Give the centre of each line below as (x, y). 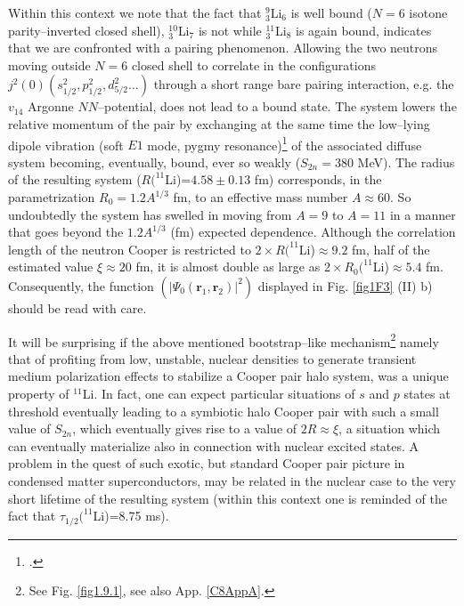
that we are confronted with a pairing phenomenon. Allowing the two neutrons (223, 48)
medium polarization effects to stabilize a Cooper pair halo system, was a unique (228, 376)
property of (39, 393)
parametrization (52, 197)
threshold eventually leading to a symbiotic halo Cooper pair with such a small (224, 411)
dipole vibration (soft (66, 145)
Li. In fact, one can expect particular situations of (219, 393)
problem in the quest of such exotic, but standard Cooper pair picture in (207, 463)
